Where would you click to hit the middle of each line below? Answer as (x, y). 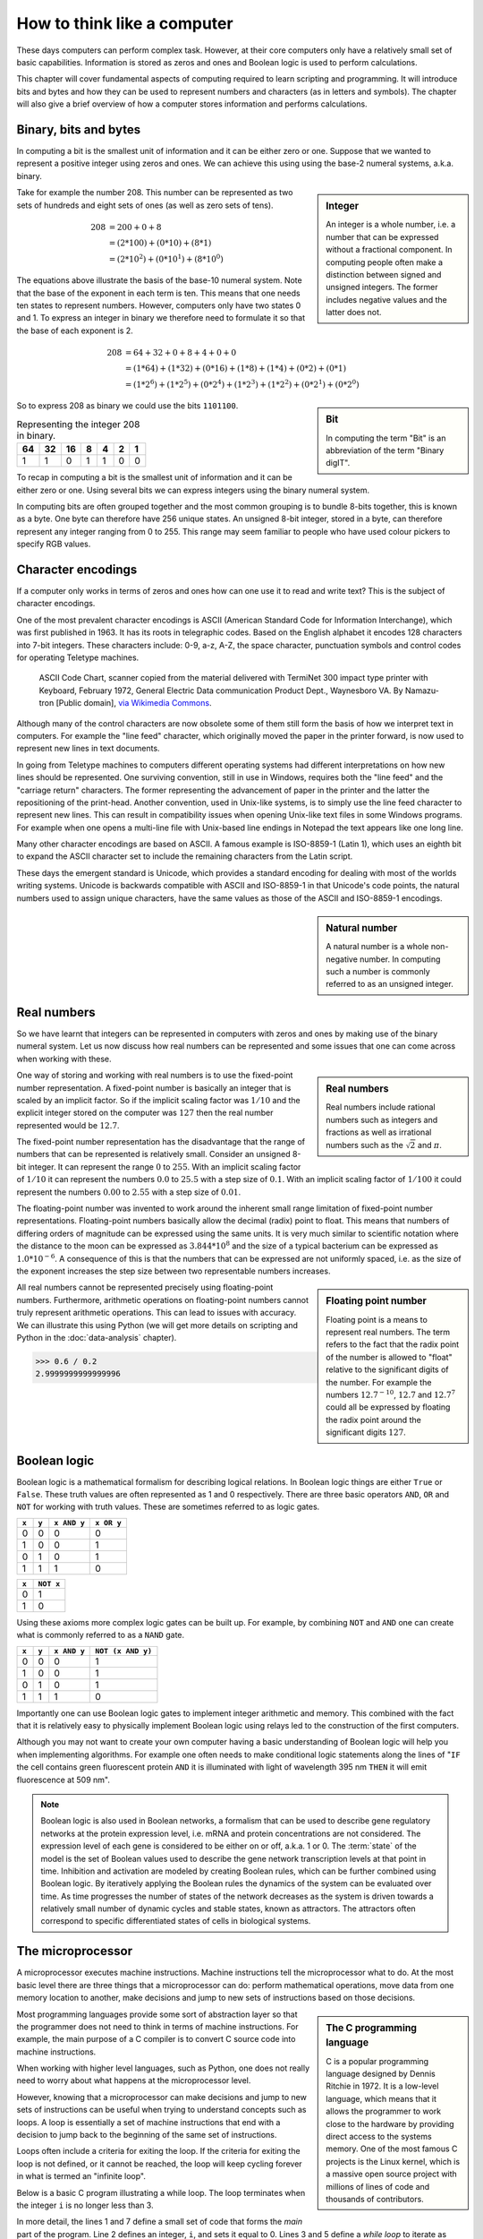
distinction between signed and (384, 275)
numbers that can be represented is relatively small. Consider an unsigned (153, 1154)
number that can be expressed (382, 236)
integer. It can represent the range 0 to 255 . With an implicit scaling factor (165, 1167)
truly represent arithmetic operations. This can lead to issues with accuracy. (157, 1313)
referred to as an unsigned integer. (390, 984)
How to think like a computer (125, 23)
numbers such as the (365, 1145)
